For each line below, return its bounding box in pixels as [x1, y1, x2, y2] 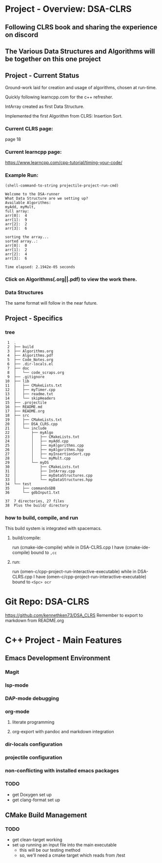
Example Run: [5, 172, 39, 179]
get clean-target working [12, 837, 62, 843]
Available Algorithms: [5, 200, 51, 205]
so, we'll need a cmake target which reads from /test [19, 852, 125, 858]
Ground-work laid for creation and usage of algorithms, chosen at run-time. [5, 84, 157, 90]
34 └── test [5, 481, 32, 486]
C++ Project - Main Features [5, 635, 122, 646]
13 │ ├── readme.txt [5, 391, 54, 396]
